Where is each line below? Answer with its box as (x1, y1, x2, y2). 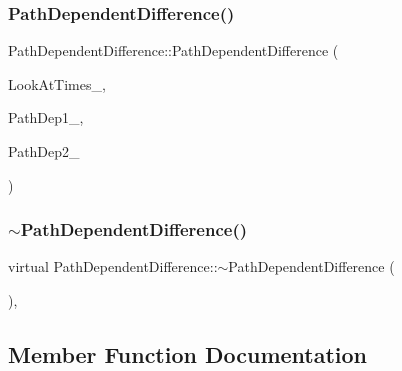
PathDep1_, (8, 107, 84, 128)
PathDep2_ (8, 141, 80, 161)
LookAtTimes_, (8, 73, 106, 94)
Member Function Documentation (8, 338, 368, 369)
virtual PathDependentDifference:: (8, 256, 218, 277)
